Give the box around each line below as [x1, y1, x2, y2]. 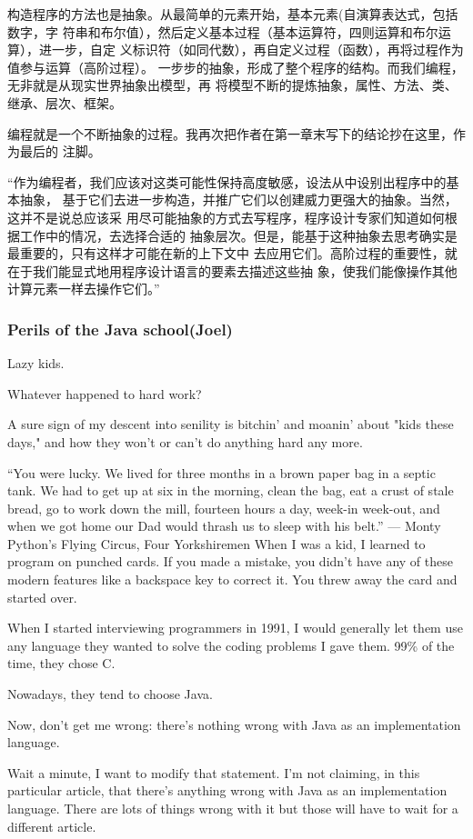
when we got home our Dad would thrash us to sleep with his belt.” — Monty [7, 516, 441, 535]
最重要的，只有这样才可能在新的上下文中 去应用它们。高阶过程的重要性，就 [7, 244, 458, 263]
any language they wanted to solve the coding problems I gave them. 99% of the [7, 635, 455, 654]
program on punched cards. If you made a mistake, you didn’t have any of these [7, 552, 453, 571]
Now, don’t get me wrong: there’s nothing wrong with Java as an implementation [7, 714, 461, 734]
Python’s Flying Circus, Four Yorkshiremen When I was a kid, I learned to [7, 534, 426, 553]
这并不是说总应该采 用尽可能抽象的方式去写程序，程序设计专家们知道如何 [7, 207, 445, 226]
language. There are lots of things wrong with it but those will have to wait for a [7, 799, 458, 817]
